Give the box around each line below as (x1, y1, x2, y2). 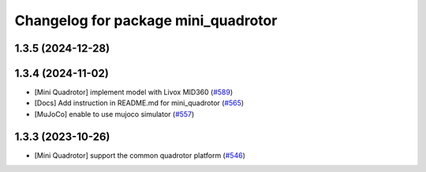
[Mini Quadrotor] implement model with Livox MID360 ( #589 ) (34, 87, 234, 97)
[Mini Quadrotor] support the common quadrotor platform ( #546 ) (34, 150, 246, 160)
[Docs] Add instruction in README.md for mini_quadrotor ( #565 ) (34, 98, 245, 108)
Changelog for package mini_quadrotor (14, 12, 278, 29)
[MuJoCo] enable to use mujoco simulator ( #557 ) (34, 109, 195, 119)
